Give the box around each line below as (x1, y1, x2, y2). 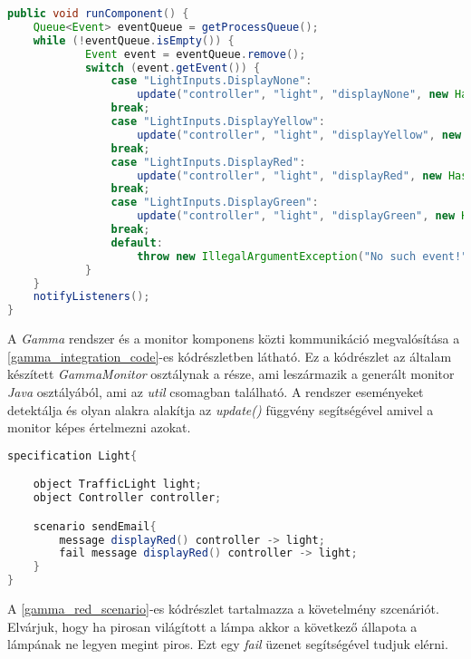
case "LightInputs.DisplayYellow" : (111, 115, 325, 128)
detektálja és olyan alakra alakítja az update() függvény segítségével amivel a (7, 400, 434, 419)
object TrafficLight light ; (33, 478, 202, 491)
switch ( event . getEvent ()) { (84, 61, 261, 74)
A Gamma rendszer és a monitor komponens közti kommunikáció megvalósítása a (7, 329, 460, 348)
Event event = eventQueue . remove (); (84, 47, 306, 61)
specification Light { (7, 449, 138, 462)
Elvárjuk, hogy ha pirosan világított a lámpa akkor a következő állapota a (7, 616, 418, 635)
